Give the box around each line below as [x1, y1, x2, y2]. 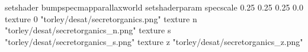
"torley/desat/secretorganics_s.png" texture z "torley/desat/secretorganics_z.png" [5, 35, 303, 47]
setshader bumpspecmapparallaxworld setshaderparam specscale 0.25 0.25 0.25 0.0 [5, 1, 303, 13]
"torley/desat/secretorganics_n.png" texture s [5, 24, 171, 36]
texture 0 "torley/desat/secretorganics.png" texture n [5, 12, 197, 25]
